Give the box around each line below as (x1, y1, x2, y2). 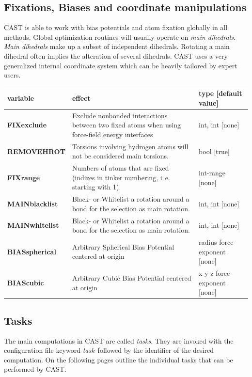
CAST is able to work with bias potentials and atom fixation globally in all (4, 22, 228, 32)
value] (199, 97, 219, 108)
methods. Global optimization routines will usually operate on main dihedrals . (4, 31, 236, 42)
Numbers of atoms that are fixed (72, 163, 169, 173)
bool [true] (199, 146, 230, 156)
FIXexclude (7, 120, 47, 130)
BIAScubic (7, 277, 44, 287)
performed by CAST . (4, 364, 66, 374)
